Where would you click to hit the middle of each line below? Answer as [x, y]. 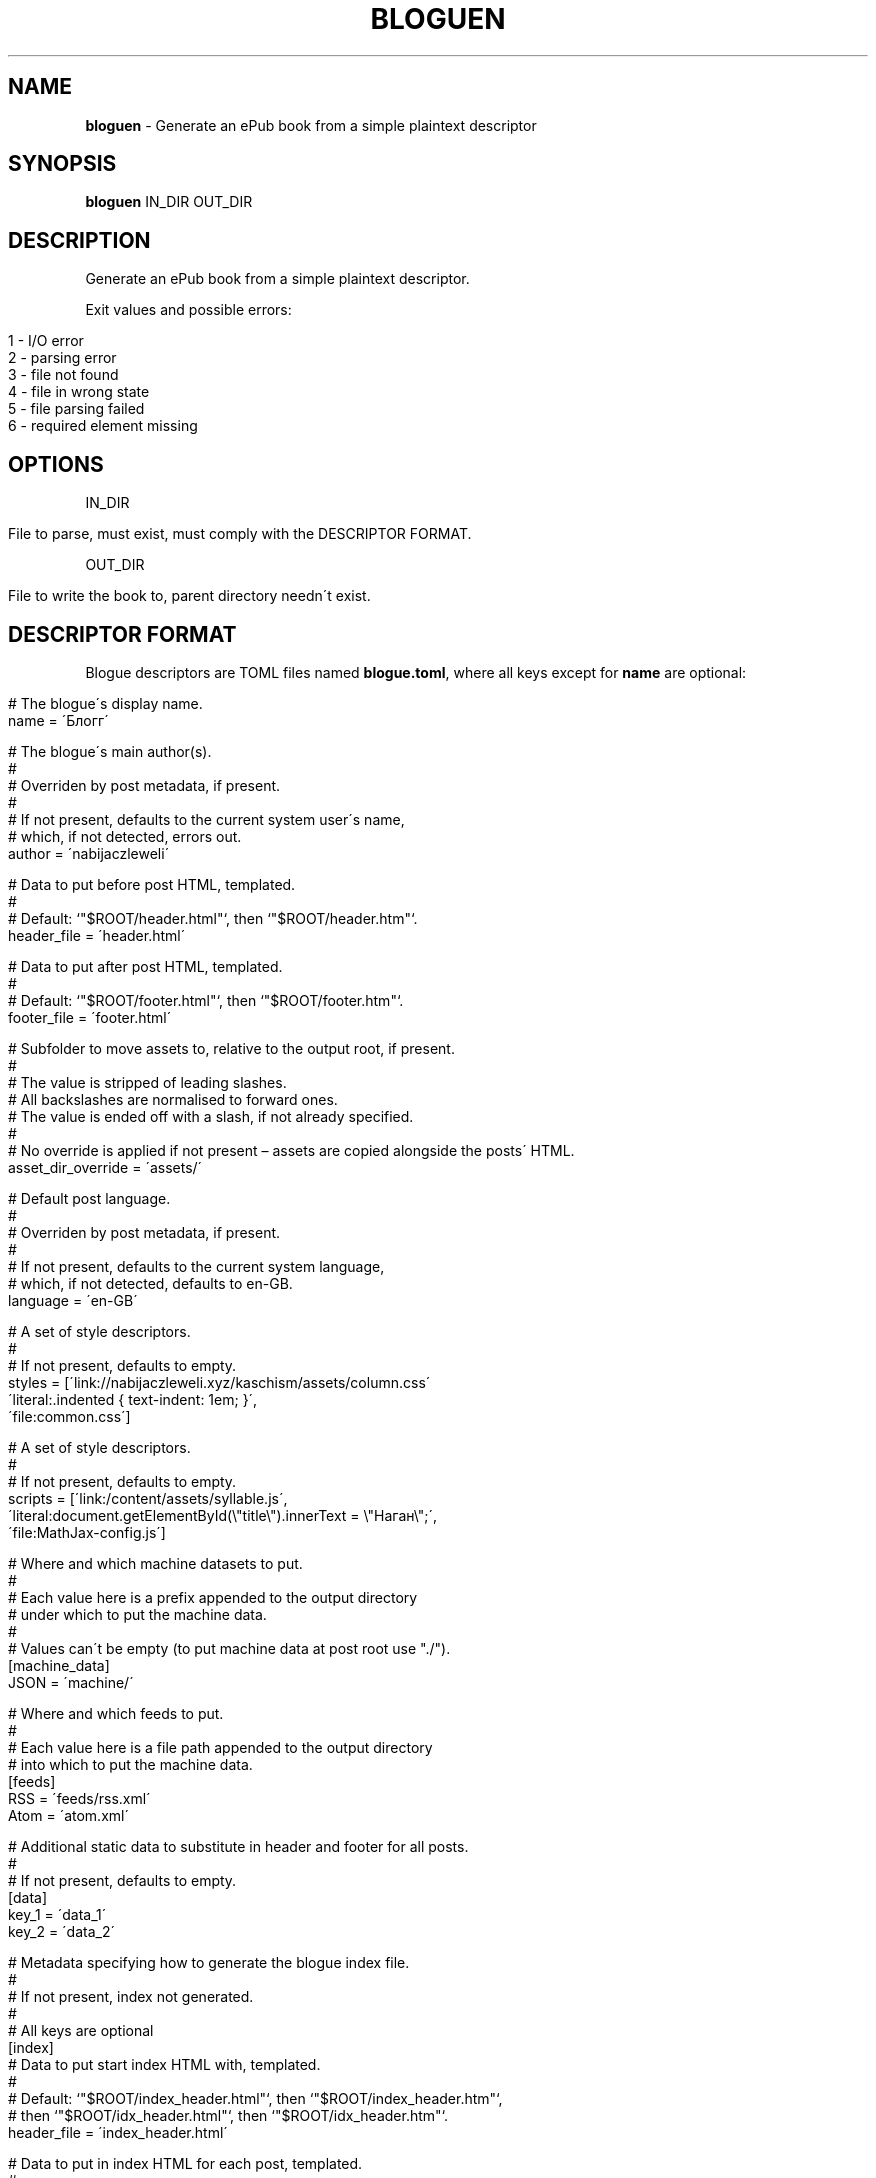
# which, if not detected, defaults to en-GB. [150, 1283]
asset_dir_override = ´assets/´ [105, 1167]
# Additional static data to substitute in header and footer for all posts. [238, 1846]
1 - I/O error [46, 341]
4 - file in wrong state [79, 392]
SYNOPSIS [62, 164]
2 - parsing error [62, 358]
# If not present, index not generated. [131, 1996]
